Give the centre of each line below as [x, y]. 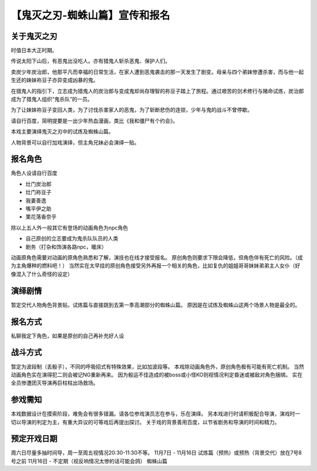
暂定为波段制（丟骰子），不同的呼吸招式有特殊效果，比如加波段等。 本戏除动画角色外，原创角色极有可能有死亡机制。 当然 [158, 366]
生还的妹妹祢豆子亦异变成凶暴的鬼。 [55, 80]
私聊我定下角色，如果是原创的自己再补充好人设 [68, 336]
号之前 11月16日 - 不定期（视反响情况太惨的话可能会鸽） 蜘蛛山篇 [89, 461]
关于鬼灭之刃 [34, 36]
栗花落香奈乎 [41, 217]
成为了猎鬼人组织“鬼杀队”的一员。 [52, 99]
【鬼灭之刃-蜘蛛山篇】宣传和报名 [90, 15]
